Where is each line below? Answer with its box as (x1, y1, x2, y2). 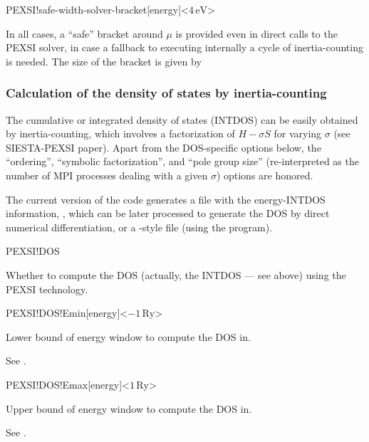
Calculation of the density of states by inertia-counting (6, 84, 327, 102)
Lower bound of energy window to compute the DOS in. (6, 329, 251, 344)
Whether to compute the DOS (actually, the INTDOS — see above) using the (6, 267, 346, 282)
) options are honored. (216, 167, 313, 182)
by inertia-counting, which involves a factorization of (6, 126, 235, 141)
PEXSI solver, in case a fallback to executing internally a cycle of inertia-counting (6, 40, 363, 55)
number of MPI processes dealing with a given (6, 167, 208, 182)
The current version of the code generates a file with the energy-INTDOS (6, 191, 326, 206)
